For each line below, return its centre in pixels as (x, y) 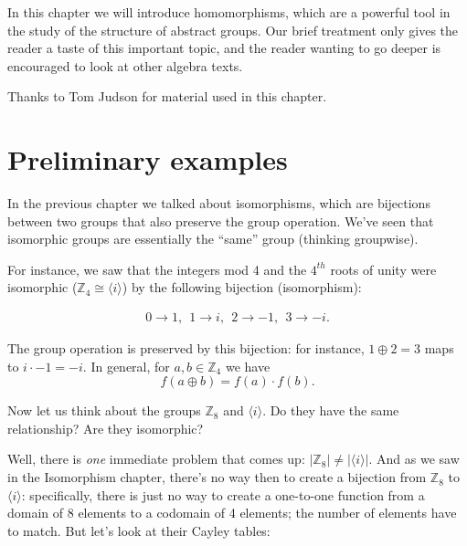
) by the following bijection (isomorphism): (242, 287)
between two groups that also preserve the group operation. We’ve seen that (221, 220)
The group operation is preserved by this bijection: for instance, (186, 348)
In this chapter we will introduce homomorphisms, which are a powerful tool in (229, 12)
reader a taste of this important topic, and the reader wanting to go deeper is (224, 48)
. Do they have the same (331, 410)
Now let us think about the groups (104, 410)
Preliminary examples (148, 159)
